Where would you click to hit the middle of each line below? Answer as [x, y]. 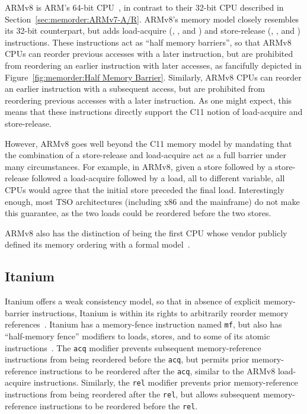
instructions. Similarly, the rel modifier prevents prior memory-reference [166, 382]
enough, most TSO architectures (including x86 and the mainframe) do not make [152, 201]
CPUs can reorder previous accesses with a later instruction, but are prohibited [149, 54]
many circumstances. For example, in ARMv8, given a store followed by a [139, 166]
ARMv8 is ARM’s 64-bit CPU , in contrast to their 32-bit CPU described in [144, 7]
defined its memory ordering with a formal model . [97, 244]
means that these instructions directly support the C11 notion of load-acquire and [154, 112]
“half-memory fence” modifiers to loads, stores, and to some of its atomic [137, 336]
